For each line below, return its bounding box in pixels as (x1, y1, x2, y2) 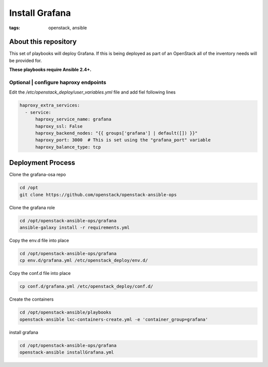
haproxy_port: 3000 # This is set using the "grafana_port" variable (35, 137, 211, 143)
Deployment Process (9, 158, 75, 167)
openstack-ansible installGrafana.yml (19, 349, 114, 355)
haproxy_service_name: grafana (35, 116, 112, 122)
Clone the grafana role (9, 205, 55, 210)
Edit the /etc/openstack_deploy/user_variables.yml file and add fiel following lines (9, 89, 176, 95)
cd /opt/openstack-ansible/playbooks (19, 310, 112, 315)
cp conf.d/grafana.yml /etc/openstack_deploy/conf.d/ (19, 284, 153, 289)
